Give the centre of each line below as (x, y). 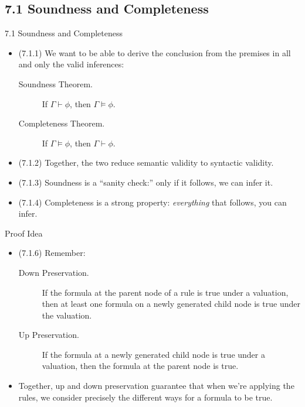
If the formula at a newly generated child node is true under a (153, 354)
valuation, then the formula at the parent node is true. (140, 366)
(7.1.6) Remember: (52, 253)
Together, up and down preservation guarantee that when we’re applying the (156, 386)
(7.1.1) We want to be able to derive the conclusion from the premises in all (155, 52)
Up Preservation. (49, 335)
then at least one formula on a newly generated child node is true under (171, 304)
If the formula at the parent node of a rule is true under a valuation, (165, 292)
